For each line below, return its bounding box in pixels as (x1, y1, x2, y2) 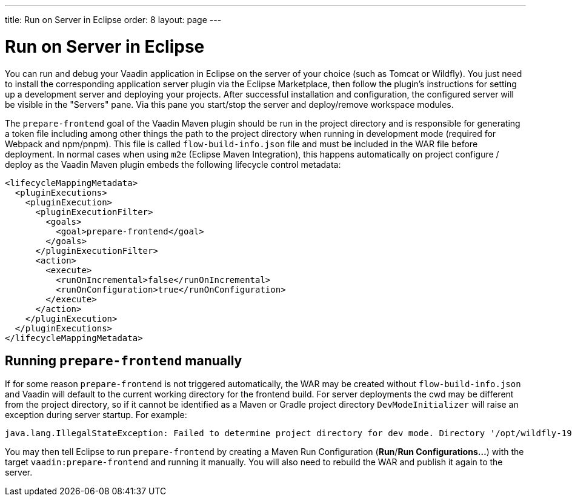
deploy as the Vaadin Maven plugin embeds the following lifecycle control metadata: (5, 159, 341, 170)
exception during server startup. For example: (5, 410, 187, 420)
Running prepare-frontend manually (5, 353, 242, 368)
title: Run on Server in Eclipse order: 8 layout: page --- (5, 15, 222, 25)
